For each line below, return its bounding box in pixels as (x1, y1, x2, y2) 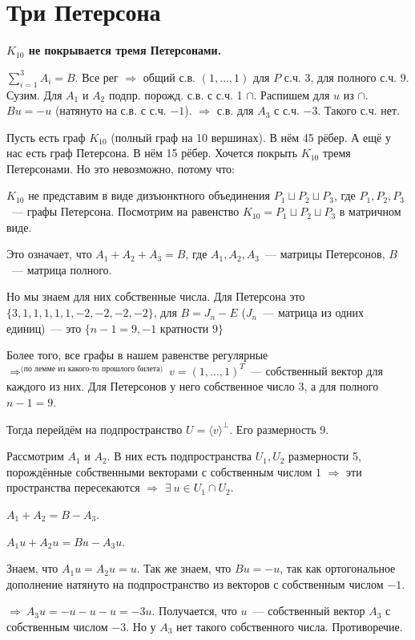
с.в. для (216, 102, 254, 119)
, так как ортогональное (280, 560, 396, 577)
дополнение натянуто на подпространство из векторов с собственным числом (6, 575, 384, 592)
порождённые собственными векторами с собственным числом (6, 463, 312, 480)
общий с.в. (143, 68, 195, 85)
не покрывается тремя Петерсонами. (28, 42, 222, 59)
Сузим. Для (6, 86, 62, 103)
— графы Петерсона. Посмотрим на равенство (11, 203, 240, 220)
